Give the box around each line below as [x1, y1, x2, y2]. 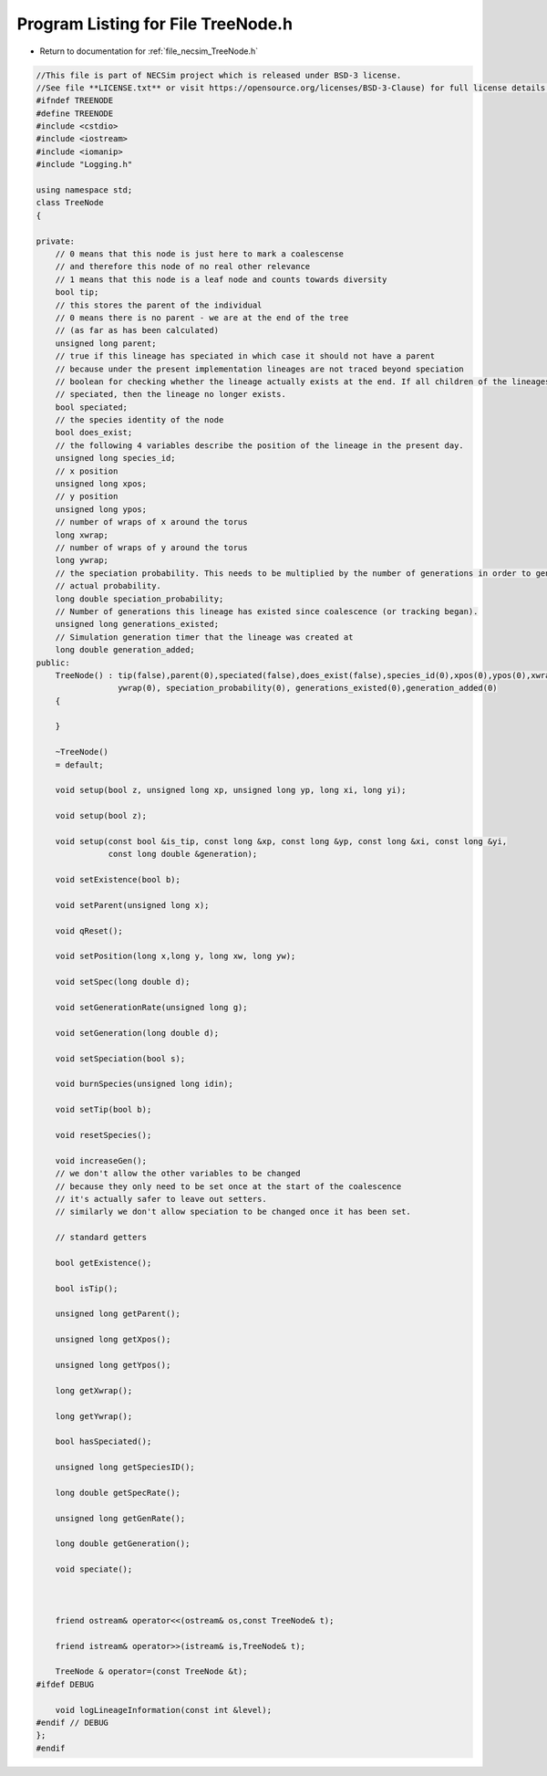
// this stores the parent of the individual [55, 299, 263, 310]
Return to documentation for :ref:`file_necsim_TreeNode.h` [39, 46, 259, 57]
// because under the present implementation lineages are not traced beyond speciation [55, 363, 464, 374]
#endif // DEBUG [36, 1717, 109, 1728]
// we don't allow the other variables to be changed [55, 1168, 301, 1179]
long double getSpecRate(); [55, 1488, 181, 1498]
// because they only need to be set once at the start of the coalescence [55, 1181, 402, 1191]
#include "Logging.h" [36, 160, 133, 170]
